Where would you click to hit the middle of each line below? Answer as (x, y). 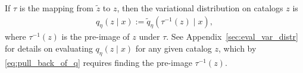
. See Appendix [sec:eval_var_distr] (232, 36)
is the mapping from (56, 8)
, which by (237, 48)
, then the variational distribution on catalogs (200, 8)
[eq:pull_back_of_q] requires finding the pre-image (99, 62)
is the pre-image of (96, 36)
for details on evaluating (49, 48)
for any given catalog (174, 48)
